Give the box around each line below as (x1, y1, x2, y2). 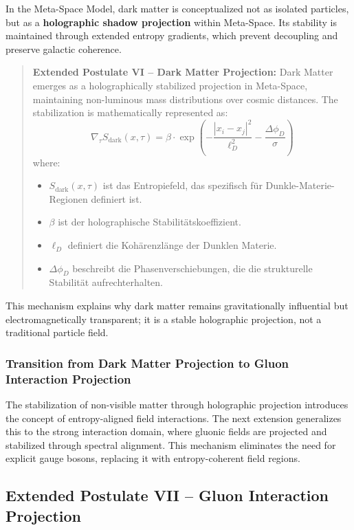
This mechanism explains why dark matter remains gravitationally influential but (5, 298, 349, 313)
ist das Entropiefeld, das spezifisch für (102, 178, 263, 192)
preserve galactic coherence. (5, 41, 122, 56)
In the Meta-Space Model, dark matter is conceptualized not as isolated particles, (5, 1, 349, 15)
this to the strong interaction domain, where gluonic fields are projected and (5, 424, 327, 439)
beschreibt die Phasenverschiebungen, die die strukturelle (72, 261, 313, 275)
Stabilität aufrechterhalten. (49, 275, 163, 289)
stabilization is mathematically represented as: (32, 105, 228, 120)
